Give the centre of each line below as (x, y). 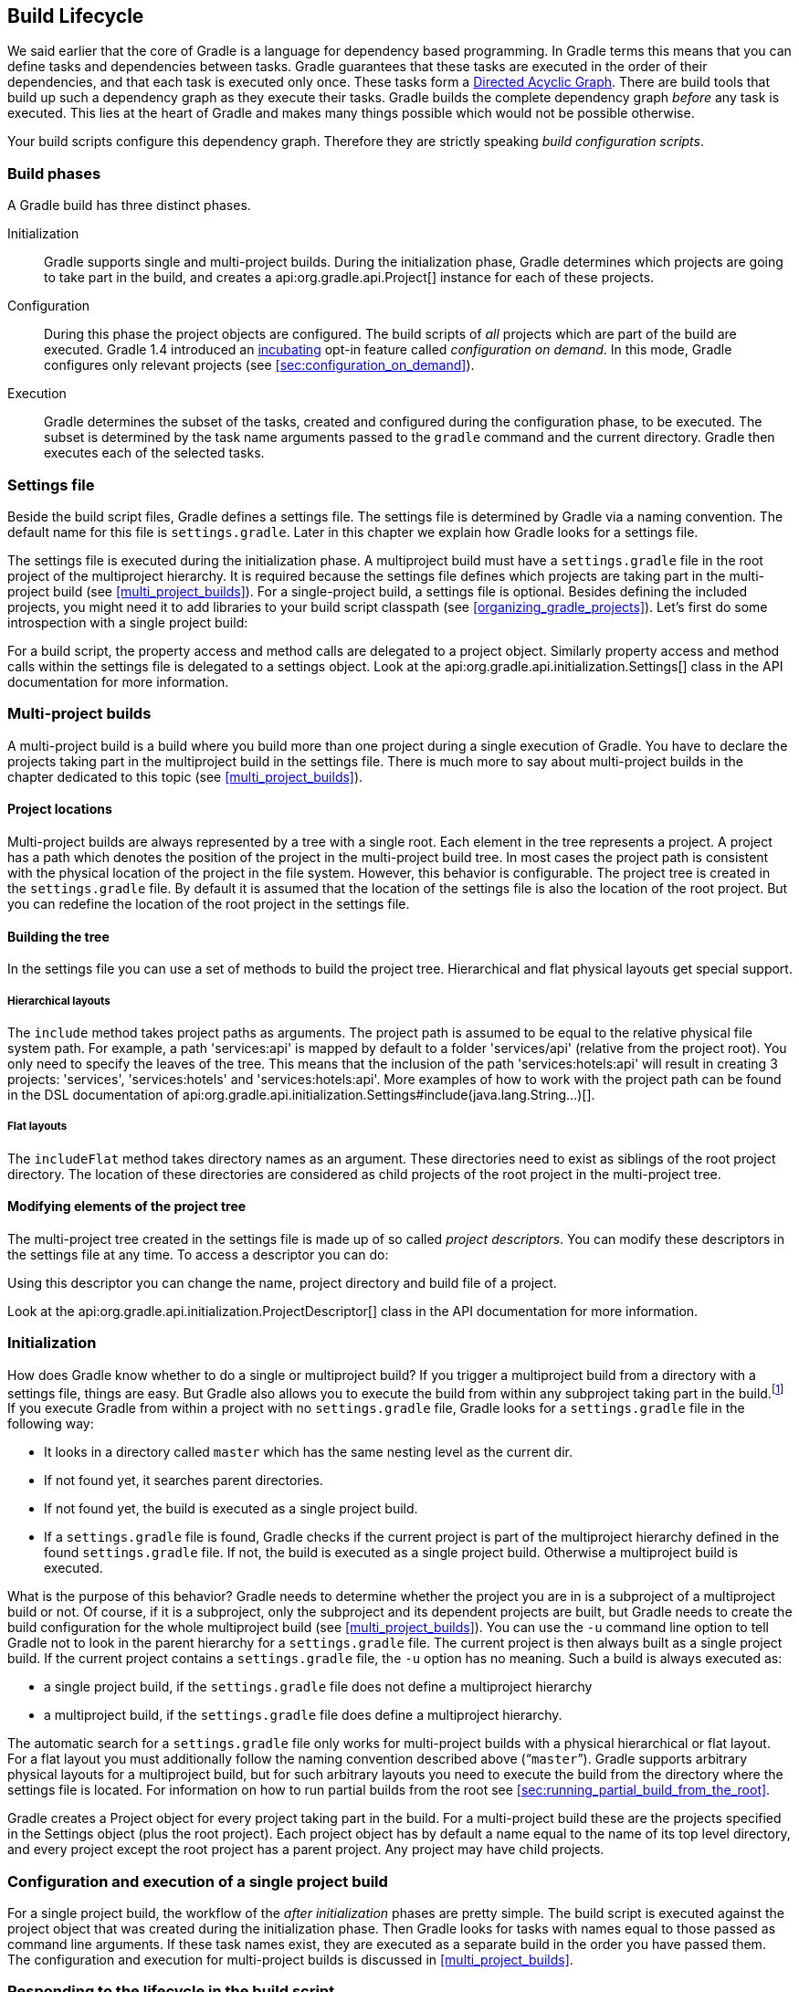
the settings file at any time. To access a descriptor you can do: (198, 1254)
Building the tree (58, 936)
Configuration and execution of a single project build (198, 1881)
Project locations (60, 809)
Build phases (54, 173)
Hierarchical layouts (59, 1001)
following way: (51, 1424)
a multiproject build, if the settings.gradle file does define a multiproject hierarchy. (303, 1715)
